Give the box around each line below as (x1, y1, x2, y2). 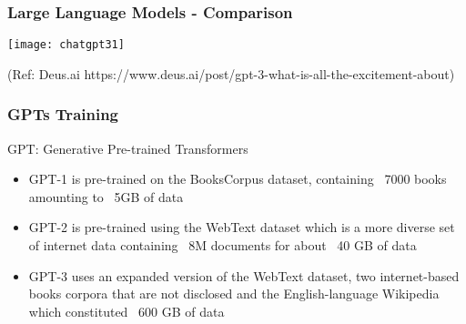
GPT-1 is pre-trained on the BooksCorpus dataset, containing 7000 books (28, 169, 447, 188)
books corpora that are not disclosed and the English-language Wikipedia (28, 284, 440, 303)
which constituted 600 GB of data (28, 301, 225, 320)
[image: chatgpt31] (7, 38, 125, 52)
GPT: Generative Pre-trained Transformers (7, 138, 248, 157)
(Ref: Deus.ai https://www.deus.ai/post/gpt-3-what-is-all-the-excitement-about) (7, 64, 455, 83)
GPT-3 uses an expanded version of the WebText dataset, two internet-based (28, 266, 460, 285)
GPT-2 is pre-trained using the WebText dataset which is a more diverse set (28, 218, 455, 237)
